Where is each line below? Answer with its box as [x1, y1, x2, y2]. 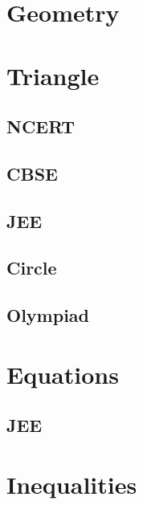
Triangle [6, 59, 100, 92]
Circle [6, 255, 57, 280]
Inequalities [6, 468, 137, 500]
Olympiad [6, 303, 89, 328]
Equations [6, 357, 119, 390]
